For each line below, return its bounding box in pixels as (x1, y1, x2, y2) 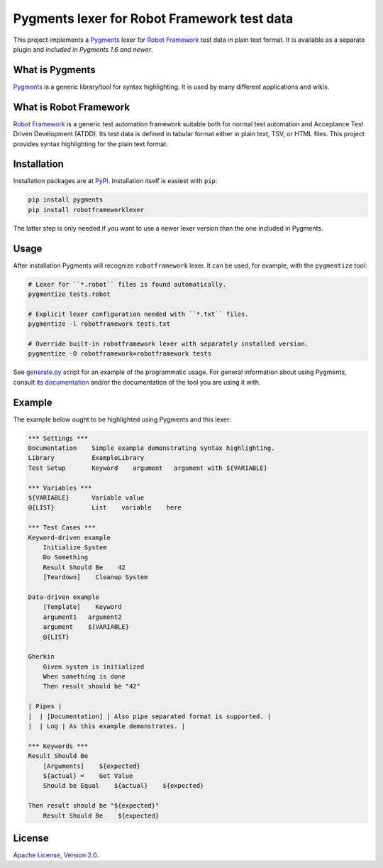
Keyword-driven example (28, 533, 111, 542)
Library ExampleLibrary (28, 454, 145, 462)
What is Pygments (13, 64, 96, 76)
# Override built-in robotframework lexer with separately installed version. (28, 340, 309, 348)
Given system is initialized (43, 662, 145, 671)
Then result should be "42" (43, 682, 141, 691)
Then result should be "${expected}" (28, 802, 160, 810)
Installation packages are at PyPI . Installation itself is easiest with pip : (13, 177, 218, 185)
